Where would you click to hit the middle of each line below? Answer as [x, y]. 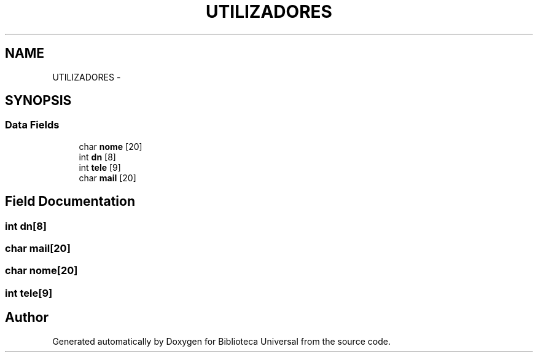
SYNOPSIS [38, 101]
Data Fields [32, 125]
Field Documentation [70, 202]
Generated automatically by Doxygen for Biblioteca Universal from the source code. [221, 341]
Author [27, 318]
